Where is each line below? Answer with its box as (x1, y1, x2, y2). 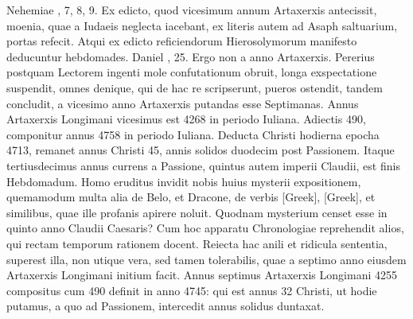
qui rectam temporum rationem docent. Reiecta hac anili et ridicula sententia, (6, 235, 388, 251)
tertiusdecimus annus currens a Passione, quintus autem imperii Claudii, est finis (6, 157, 400, 173)
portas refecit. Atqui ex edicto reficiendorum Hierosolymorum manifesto (6, 33, 357, 49)
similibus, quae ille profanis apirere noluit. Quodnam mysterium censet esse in (6, 204, 388, 220)
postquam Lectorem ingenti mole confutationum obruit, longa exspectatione (6, 64, 377, 80)
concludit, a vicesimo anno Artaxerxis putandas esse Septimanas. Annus (6, 95, 359, 111)
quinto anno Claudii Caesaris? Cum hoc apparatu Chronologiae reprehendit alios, (6, 220, 404, 236)
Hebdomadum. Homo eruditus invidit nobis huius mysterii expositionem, (6, 173, 361, 189)
